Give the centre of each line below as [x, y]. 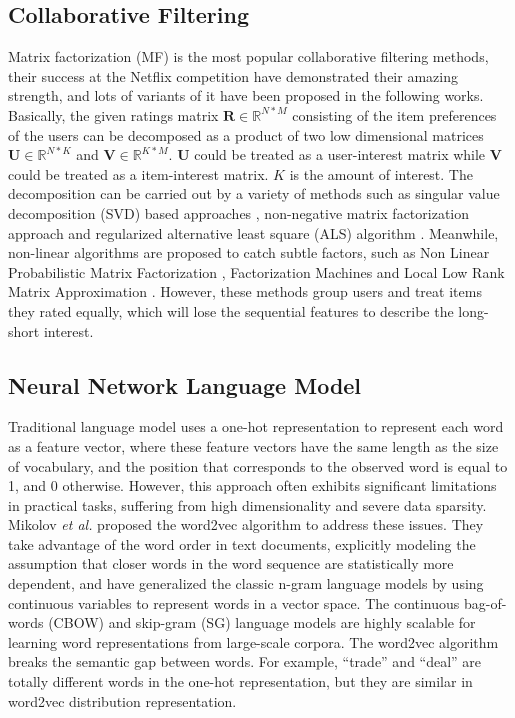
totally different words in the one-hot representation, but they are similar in [240, 681]
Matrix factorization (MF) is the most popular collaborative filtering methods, [248, 56]
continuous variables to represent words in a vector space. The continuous [234, 602]
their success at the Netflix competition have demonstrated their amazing [233, 75]
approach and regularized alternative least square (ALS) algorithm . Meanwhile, [253, 232]
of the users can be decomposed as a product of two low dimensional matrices [246, 134]
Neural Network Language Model [185, 384]
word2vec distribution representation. [122, 700]
